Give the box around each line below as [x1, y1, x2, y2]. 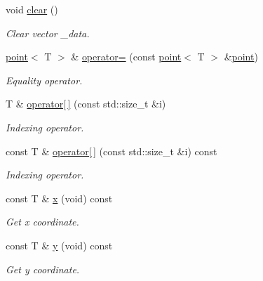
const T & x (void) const [6, 190, 113, 205]
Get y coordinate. [6, 261, 80, 276]
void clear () [6, 2, 58, 16]
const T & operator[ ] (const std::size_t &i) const [6, 143, 217, 158]
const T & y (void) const [6, 237, 113, 252]
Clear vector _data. [6, 25, 90, 40]
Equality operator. [6, 72, 83, 87]
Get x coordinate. [6, 214, 79, 229]
